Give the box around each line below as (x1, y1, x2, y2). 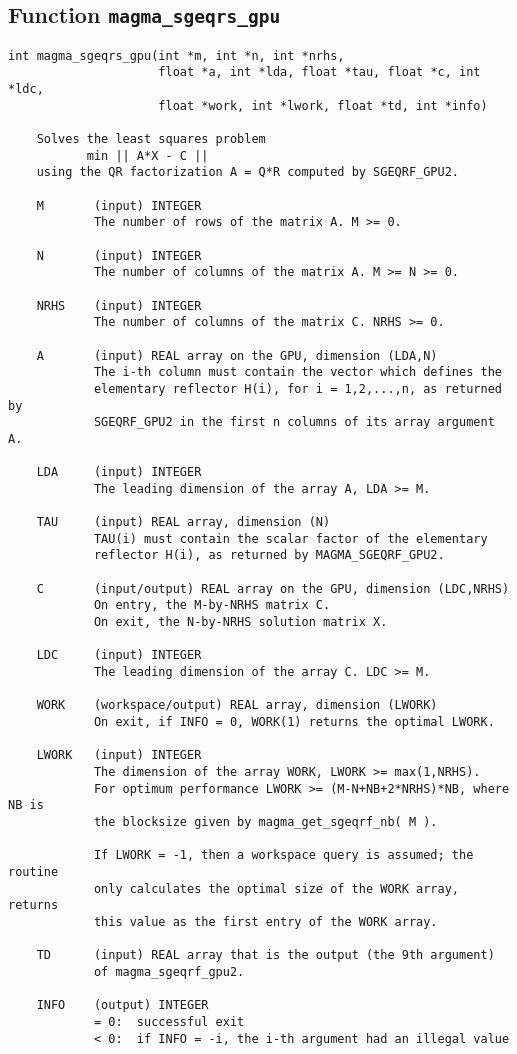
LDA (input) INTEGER (36, 465, 202, 480)
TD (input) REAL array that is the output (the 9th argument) (36, 948, 495, 963)
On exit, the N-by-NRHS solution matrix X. (93, 615, 388, 630)
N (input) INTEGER (36, 248, 202, 263)
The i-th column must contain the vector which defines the (93, 365, 502, 380)
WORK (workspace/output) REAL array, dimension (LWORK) (36, 698, 438, 713)
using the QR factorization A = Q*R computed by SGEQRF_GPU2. (36, 165, 460, 180)
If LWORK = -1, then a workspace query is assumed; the (93, 848, 474, 863)
